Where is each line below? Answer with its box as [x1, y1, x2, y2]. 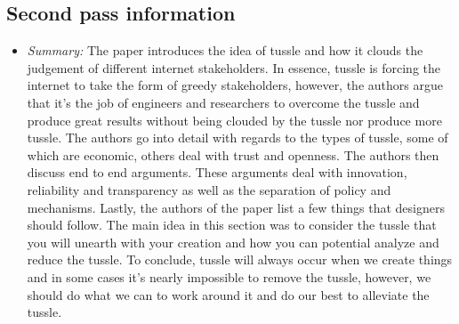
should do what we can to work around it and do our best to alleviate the [27, 285, 430, 304]
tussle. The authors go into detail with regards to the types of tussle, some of [27, 128, 448, 147]
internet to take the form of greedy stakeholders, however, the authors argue [27, 76, 443, 94]
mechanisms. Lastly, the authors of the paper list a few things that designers [27, 198, 445, 216]
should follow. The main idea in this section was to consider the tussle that [27, 215, 437, 234]
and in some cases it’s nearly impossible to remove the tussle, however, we [27, 267, 431, 286]
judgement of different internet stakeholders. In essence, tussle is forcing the [27, 58, 441, 77]
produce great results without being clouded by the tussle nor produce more [27, 110, 442, 129]
